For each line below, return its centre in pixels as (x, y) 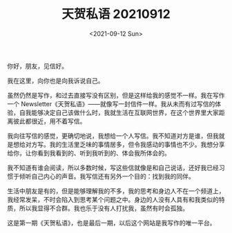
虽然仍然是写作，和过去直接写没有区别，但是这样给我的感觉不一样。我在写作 (116, 95)
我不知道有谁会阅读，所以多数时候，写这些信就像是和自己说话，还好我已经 (113, 168)
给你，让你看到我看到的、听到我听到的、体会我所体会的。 (89, 153)
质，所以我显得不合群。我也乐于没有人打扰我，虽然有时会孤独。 (98, 208)
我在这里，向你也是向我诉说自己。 (56, 81)
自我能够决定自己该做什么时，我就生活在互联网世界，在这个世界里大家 (119, 112)
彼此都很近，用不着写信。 (49, 121)
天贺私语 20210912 (116, 14)
